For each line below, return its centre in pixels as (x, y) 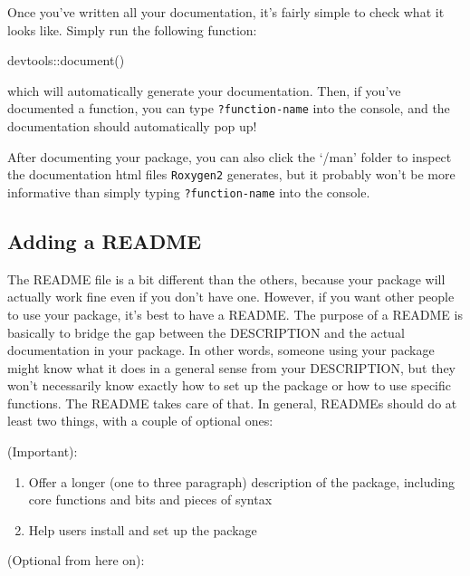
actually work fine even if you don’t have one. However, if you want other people (231, 297)
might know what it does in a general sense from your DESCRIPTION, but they (232, 367)
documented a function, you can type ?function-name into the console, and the (229, 108)
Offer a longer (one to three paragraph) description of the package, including (241, 481)
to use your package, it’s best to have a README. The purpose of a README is (235, 314)
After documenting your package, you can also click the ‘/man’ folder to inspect (230, 156)
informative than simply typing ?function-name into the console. (189, 192)
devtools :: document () (66, 60)
